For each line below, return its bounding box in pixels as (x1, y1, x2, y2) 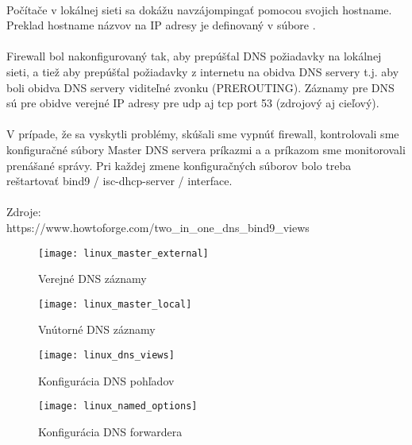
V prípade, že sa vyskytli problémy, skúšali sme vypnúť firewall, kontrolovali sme (6, 126, 399, 142)
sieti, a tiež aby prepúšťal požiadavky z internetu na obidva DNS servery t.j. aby (6, 63, 399, 79)
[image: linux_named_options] (38, 400, 198, 412)
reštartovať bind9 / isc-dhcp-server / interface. (6, 172, 233, 189)
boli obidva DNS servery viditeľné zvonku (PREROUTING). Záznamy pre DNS (6, 79, 395, 95)
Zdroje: (6, 203, 41, 220)
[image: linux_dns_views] (38, 350, 175, 361)
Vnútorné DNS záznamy (38, 321, 156, 338)
